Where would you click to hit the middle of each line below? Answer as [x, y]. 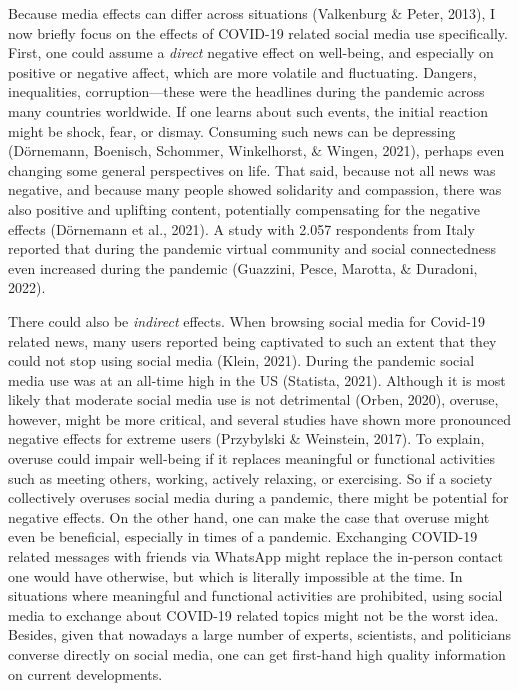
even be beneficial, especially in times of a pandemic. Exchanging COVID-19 [243, 536]
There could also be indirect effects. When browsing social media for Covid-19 [246, 320]
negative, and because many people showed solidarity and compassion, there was [255, 189]
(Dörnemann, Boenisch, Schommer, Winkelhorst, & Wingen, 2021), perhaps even [256, 150]
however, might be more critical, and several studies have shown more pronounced [259, 418]
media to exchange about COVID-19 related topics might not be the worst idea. [253, 614]
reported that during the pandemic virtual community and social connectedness [252, 248]
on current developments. [85, 673]
